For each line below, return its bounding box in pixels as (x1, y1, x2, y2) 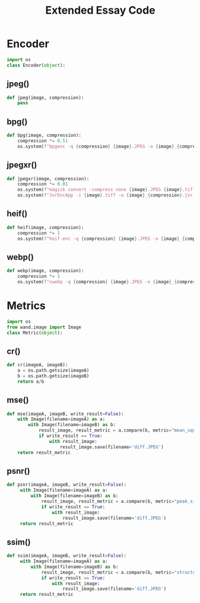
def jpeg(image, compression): (7, 95, 84, 101)
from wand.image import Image (7, 324, 82, 330)
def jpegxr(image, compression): (7, 176, 90, 182)
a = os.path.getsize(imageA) (17, 367, 90, 374)
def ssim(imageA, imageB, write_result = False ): (7, 553, 127, 559)
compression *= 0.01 (17, 181, 68, 188)
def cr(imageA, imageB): (7, 362, 68, 368)
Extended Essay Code (45, 4, 156, 17)
